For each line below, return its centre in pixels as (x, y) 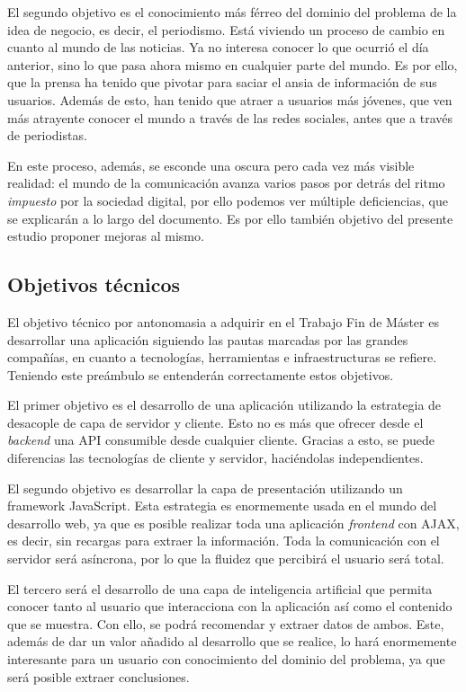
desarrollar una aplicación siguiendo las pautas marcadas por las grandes (208, 339)
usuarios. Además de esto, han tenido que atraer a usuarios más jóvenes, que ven (230, 99)
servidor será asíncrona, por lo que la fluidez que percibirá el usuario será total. (226, 559)
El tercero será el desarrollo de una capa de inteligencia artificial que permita (220, 588)
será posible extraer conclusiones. (99, 676)
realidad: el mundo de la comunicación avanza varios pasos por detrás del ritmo (226, 183)
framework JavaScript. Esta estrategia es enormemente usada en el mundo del (222, 506)
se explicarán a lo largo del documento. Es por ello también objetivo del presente (230, 218)
